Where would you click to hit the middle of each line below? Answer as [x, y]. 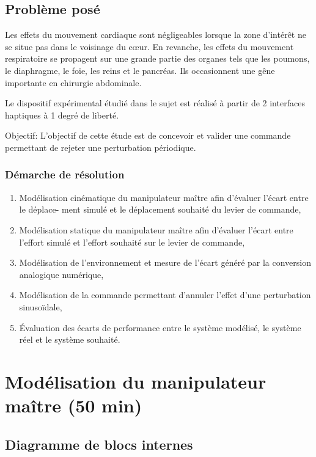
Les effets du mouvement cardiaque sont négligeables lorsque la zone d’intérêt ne [156, 35]
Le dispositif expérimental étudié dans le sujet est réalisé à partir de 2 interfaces [155, 103]
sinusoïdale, [41, 306]
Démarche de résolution [65, 174]
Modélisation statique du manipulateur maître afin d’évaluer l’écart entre [156, 229]
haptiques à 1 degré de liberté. [62, 115]
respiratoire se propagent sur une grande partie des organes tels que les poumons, [157, 58]
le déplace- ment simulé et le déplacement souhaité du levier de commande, [160, 209]
